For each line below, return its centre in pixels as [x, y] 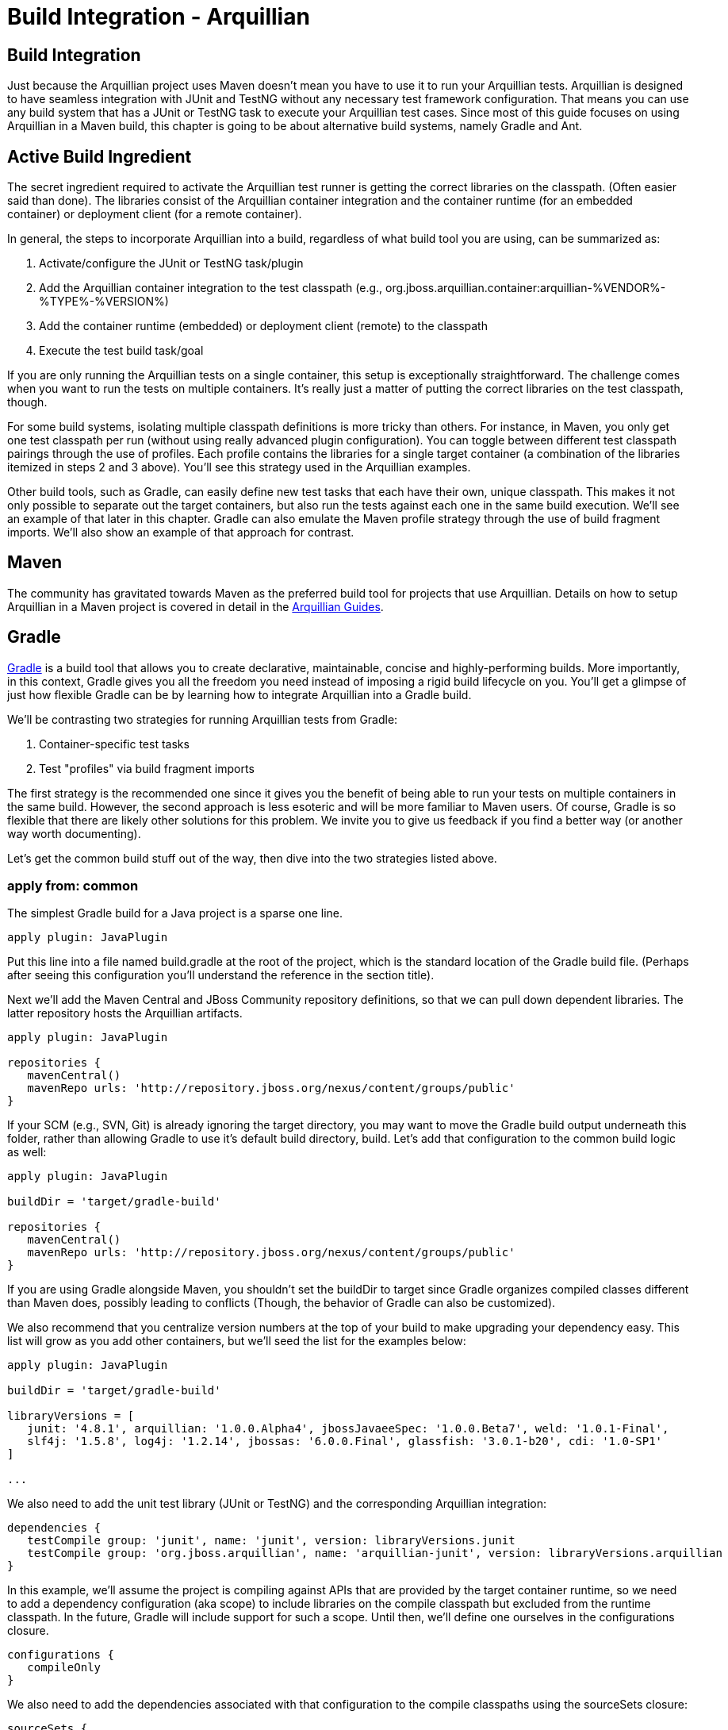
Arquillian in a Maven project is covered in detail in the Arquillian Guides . [195, 606]
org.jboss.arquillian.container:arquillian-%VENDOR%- [526, 288]
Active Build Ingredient [100, 156]
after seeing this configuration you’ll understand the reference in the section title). [221, 975]
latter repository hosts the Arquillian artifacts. [125, 1013]
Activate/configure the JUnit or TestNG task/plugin [171, 263]
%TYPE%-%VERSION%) [104, 302]
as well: [27, 1152]
